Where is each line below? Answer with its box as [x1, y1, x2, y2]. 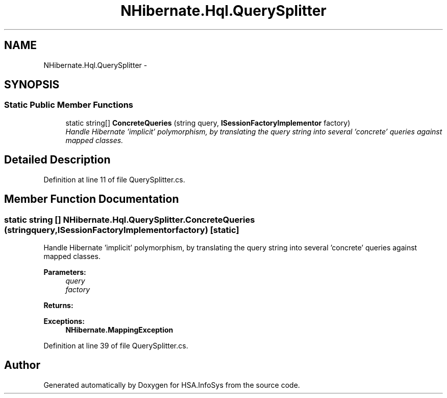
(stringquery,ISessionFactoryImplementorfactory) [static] [4, 224, 239, 235]
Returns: [43, 300, 73, 310]
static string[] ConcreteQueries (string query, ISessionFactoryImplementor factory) [65, 118, 351, 127]
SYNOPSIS [4, 78, 60, 91]
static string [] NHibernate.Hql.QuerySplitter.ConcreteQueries [4, 214, 255, 225]
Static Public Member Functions [4, 100, 134, 110]
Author [4, 359, 40, 372]
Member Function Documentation [4, 193, 179, 206]
